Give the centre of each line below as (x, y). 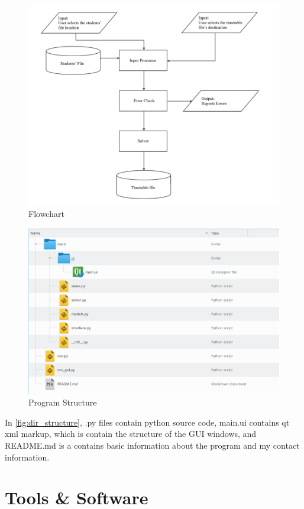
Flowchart (46, 214)
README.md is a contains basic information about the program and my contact (152, 445)
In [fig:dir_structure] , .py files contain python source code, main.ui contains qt (147, 422)
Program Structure (63, 402)
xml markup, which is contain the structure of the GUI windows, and (131, 434)
